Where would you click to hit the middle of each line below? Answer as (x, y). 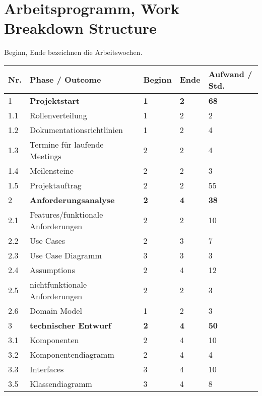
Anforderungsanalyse (72, 200)
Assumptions (52, 270)
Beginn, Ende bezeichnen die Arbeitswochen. (73, 52)
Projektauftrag (56, 185)
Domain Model (56, 310)
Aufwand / (230, 74)
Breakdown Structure (80, 28)
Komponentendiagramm (72, 354)
